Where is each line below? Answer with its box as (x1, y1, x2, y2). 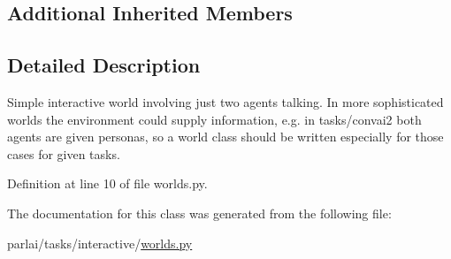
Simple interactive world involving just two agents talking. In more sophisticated (7, 92, 444, 110)
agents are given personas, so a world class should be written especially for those (7, 127, 444, 146)
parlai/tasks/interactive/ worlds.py (7, 233, 193, 252)
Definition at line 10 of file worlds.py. (7, 174, 208, 193)
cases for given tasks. (7, 144, 120, 163)
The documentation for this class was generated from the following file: (7, 203, 392, 222)
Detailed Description (7, 51, 201, 79)
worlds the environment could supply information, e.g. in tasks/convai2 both (7, 110, 422, 128)
